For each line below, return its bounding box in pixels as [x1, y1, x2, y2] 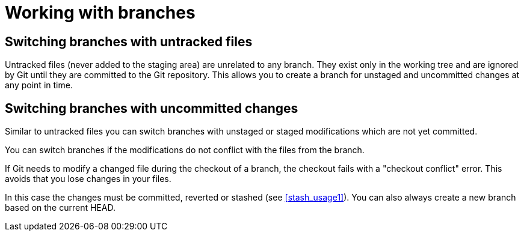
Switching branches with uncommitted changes [5, 100, 298, 116]
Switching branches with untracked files [5, 34, 253, 49]
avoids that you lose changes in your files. [5, 174, 171, 184]
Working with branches [5, 2, 196, 23]
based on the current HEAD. [5, 202, 116, 213]
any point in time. [5, 80, 73, 91]
